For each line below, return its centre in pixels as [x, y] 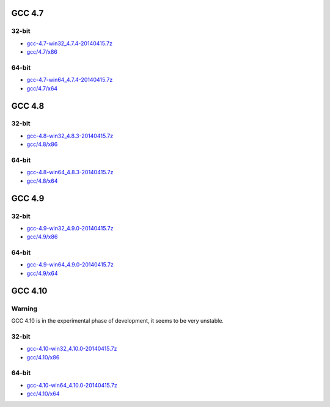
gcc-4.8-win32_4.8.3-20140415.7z [70, 136]
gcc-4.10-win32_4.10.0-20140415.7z [72, 349]
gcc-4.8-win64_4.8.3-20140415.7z [70, 172]
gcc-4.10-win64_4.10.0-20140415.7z [72, 385]
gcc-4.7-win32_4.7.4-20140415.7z [70, 43]
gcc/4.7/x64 [42, 88]
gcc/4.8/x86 [42, 144]
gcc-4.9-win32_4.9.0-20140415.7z [70, 228]
